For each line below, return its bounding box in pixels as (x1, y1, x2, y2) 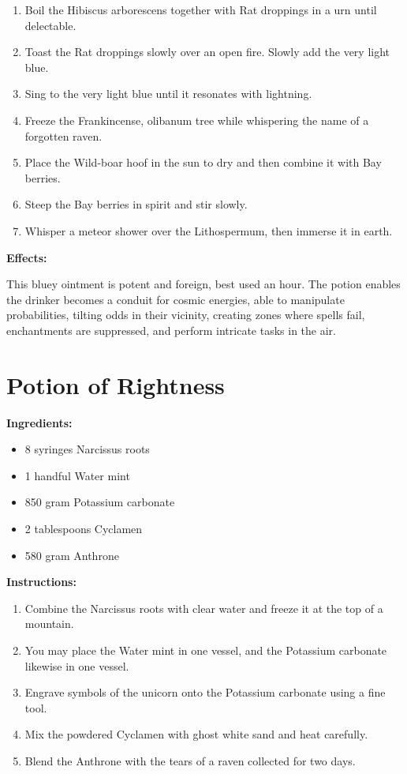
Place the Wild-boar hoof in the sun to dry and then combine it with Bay (24, 154, 382, 171)
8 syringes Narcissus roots (24, 441, 150, 457)
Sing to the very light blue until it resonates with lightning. (24, 85, 312, 102)
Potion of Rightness (6, 368, 225, 400)
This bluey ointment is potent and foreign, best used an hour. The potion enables (6, 276, 401, 292)
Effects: (6, 249, 47, 265)
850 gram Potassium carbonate (24, 494, 175, 510)
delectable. (24, 17, 77, 33)
